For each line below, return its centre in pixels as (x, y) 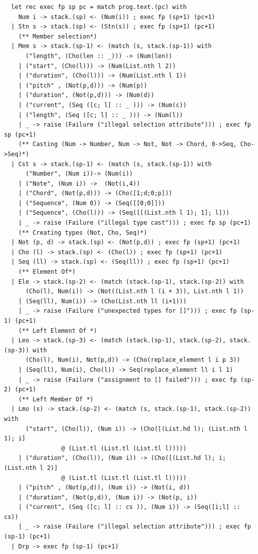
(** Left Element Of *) (58, 331)
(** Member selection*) (58, 36)
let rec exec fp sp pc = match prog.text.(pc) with (99, 7)
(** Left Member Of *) (56, 399)
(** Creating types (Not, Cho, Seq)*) (83, 232)
